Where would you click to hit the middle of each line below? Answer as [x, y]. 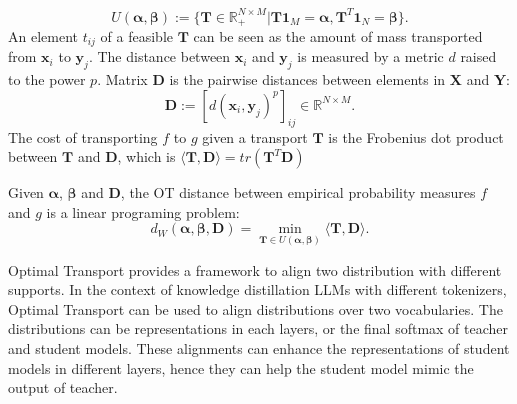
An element [43, 35]
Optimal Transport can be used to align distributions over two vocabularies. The [255, 308]
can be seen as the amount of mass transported [338, 35]
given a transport [255, 136]
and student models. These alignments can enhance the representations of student [259, 347]
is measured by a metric [370, 56]
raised [478, 56]
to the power [47, 79]
